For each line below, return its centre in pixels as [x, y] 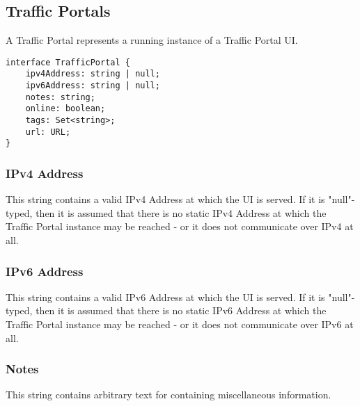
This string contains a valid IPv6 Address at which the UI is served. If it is [165, 297]
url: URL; [48, 132]
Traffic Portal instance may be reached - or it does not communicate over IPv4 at [180, 226]
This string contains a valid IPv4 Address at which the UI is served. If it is [165, 199]
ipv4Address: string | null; [93, 74]
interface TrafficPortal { [68, 62]
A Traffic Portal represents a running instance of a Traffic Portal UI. [152, 40]
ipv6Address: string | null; [93, 86]
